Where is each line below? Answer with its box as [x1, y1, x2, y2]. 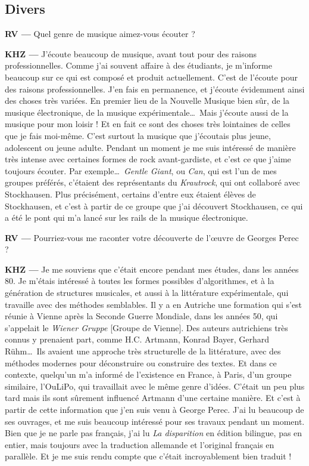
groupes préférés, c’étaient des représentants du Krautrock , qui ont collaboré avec [5, 176, 300, 189]
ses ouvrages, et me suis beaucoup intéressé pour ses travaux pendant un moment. [5, 415, 305, 427]
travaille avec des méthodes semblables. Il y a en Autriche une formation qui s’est [5, 298, 302, 310]
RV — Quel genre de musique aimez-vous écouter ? [5, 27, 195, 40]
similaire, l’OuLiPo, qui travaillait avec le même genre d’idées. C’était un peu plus [5, 379, 305, 392]
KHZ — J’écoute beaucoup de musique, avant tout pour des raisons [5, 47, 257, 60]
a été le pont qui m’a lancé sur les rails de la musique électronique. [5, 211, 248, 224]
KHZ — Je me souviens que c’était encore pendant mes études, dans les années [5, 263, 299, 275]
